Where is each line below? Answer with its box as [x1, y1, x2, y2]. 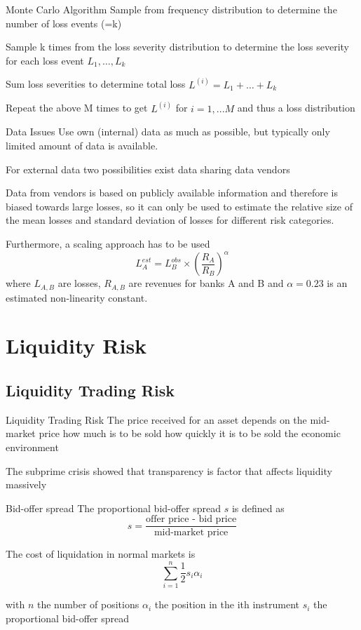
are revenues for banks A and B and [128, 276, 284, 290]
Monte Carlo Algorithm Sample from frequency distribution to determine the [6, 2, 337, 16]
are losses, [57, 276, 101, 290]
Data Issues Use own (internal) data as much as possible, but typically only [6, 124, 330, 139]
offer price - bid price [146, 514, 237, 525]
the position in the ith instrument [154, 597, 300, 612]
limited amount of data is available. [6, 138, 158, 153]
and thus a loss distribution [237, 100, 355, 115]
